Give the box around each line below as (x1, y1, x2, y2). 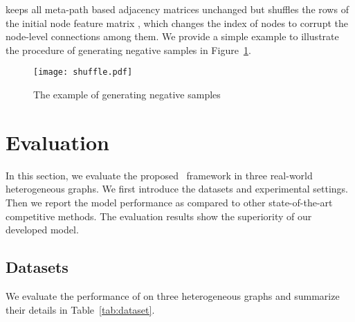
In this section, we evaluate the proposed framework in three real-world (6, 168, 313, 182)
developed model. (6, 222, 79, 237)
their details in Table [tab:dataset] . (6, 302, 155, 316)
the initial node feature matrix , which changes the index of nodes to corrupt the (6, 15, 348, 30)
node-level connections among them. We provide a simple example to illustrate (6, 29, 339, 44)
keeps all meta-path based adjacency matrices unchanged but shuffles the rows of (6, 2, 349, 16)
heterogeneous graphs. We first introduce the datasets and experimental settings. (6, 181, 349, 196)
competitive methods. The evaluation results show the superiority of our (6, 208, 312, 223)
